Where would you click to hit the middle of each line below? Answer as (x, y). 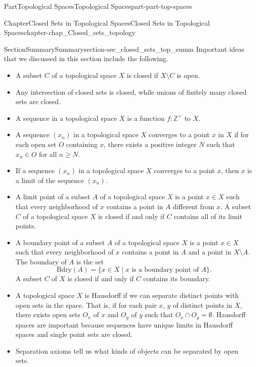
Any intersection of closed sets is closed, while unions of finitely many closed (131, 92)
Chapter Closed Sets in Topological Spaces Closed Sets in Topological (107, 22)
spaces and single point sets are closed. (74, 334)
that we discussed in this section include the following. (86, 58)
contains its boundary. (177, 278)
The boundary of (41, 261)
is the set (90, 261)
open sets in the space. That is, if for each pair (86, 305)
